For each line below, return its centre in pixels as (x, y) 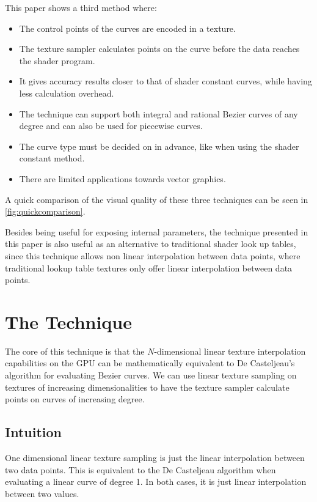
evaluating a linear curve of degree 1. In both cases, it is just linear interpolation (156, 482)
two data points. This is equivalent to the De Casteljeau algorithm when (140, 469)
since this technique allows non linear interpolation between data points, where (153, 255)
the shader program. (57, 60)
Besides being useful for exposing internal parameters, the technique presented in (157, 231)
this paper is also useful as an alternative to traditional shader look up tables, (151, 244)
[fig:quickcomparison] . (45, 211)
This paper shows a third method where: (81, 7)
